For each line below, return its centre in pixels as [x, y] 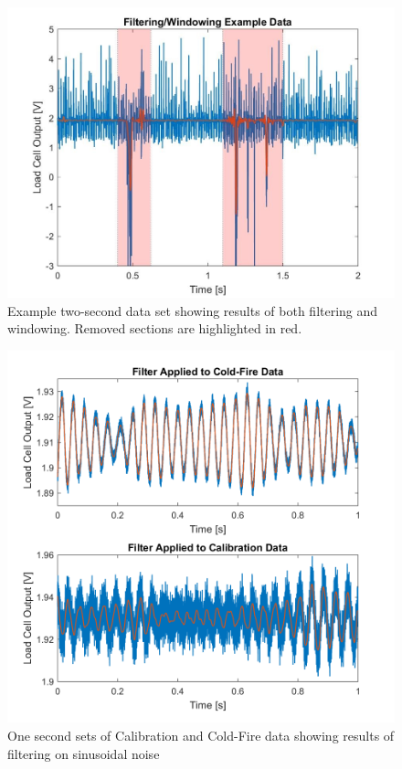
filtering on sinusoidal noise [84, 753]
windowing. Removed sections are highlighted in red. [155, 328]
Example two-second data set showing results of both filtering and [193, 310]
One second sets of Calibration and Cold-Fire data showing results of [201, 735]
